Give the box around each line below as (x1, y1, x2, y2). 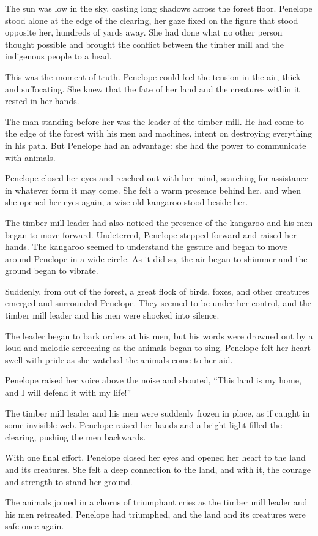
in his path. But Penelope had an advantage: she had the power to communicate (5, 138, 306, 151)
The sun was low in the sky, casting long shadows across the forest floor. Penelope (5, 2, 312, 14)
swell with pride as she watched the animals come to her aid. (5, 353, 233, 366)
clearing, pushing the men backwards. (5, 430, 146, 443)
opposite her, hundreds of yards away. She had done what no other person (5, 26, 283, 39)
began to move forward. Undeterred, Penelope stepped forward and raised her (5, 228, 297, 241)
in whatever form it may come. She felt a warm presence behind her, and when (5, 183, 301, 196)
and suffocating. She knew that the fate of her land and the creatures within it (5, 82, 300, 95)
